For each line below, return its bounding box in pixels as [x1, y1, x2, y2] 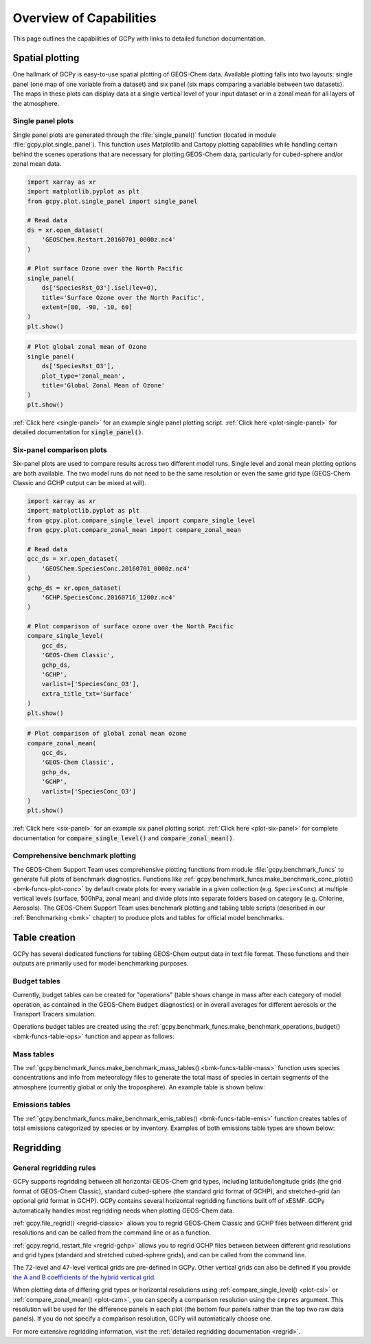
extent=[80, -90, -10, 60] [41, 303, 133, 311]
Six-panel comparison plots [12, 445, 107, 454]
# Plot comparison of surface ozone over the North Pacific [27, 623, 234, 630]
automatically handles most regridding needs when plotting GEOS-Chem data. [12, 1206, 235, 1215]
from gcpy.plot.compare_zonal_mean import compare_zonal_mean [27, 526, 241, 534]
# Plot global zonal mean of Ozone [27, 343, 147, 351]
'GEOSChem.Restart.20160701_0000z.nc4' [41, 236, 177, 244]
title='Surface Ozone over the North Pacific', [41, 293, 205, 301]
